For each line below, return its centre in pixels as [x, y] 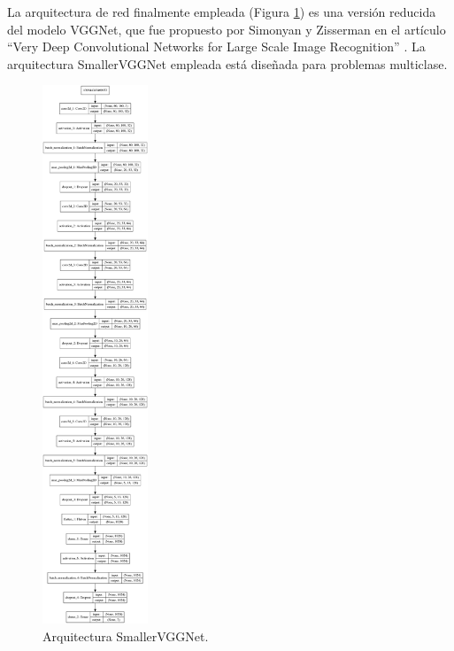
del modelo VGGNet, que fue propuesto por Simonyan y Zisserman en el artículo [227, 29]
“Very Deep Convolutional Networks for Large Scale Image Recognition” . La [216, 46]
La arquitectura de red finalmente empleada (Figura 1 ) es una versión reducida [222, 12]
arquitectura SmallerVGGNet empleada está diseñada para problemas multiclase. [227, 63]
